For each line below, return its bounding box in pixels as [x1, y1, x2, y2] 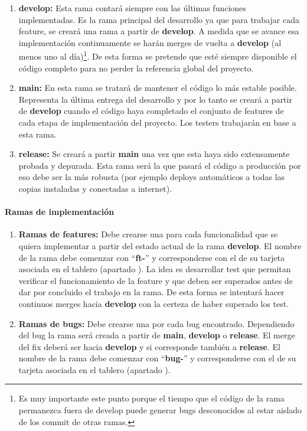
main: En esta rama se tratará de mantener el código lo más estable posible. [18, 81, 297, 94]
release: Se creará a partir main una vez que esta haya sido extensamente [18, 148, 290, 160]
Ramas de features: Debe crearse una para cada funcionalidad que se [18, 228, 278, 240]
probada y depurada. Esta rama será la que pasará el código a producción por [18, 159, 301, 171]
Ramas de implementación [5, 205, 115, 218]
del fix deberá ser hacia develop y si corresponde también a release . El [18, 340, 280, 352]
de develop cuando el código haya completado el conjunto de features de [18, 105, 284, 117]
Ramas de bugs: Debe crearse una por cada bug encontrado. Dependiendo [18, 317, 295, 329]
